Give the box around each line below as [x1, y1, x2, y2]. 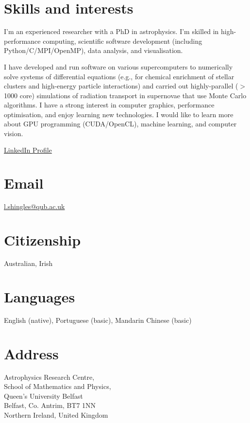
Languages [4, 286, 75, 306]
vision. [4, 128, 23, 139]
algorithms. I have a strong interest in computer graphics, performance [4, 100, 215, 110]
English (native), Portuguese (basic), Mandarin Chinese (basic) [4, 315, 192, 325]
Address [4, 343, 59, 363]
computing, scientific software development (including [43, 35, 202, 46]
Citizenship [4, 230, 81, 250]
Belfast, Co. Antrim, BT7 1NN [4, 400, 96, 410]
